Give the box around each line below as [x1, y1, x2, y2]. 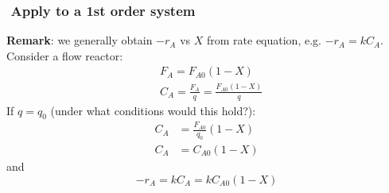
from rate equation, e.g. [206, 32, 321, 48]
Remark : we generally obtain [6, 32, 153, 48]
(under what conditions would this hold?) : [50, 102, 256, 118]
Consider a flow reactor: [6, 47, 123, 64]
